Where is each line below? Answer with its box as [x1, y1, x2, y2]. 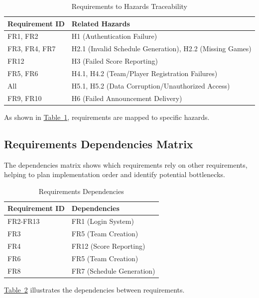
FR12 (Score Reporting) [71, 240, 145, 251]
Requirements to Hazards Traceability [71, 1, 187, 11]
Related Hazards [71, 18, 130, 28]
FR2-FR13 [7, 216, 40, 226]
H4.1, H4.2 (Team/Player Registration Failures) [71, 68, 218, 78]
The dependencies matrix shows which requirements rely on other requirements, [4, 159, 248, 170]
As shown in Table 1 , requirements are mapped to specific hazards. [4, 111, 210, 122]
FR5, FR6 [7, 68, 38, 78]
